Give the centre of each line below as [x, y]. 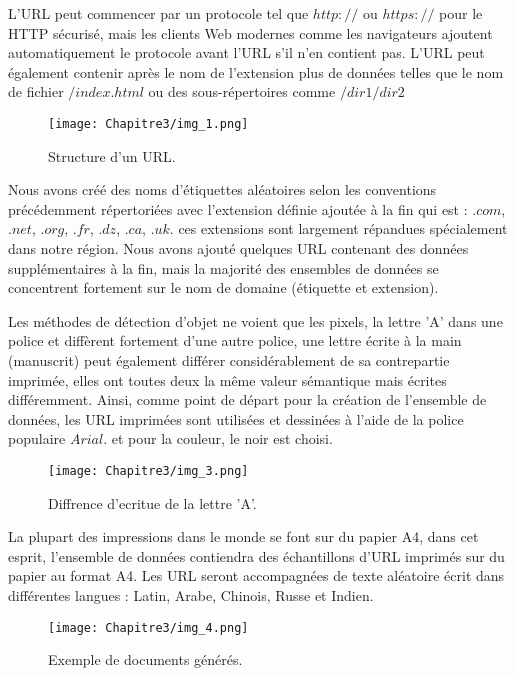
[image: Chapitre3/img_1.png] [148, 123]
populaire [37, 438]
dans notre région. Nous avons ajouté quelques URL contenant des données [238, 248]
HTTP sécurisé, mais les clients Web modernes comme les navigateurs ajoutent [250, 32]
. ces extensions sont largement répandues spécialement [338, 228]
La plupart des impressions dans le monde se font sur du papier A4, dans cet [243, 536]
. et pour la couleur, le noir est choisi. [218, 438]
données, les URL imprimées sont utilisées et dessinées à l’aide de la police [236, 418]
